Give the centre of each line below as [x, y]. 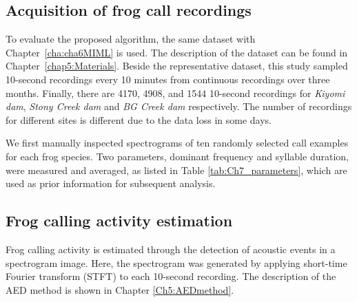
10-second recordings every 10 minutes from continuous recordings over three [168, 79]
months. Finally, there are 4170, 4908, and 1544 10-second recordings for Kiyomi [175, 93]
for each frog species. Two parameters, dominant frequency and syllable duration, [177, 156]
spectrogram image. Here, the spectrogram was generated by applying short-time [176, 262]
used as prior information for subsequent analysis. [111, 183]
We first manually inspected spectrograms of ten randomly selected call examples [177, 143]
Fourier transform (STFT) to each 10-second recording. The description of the [171, 276]
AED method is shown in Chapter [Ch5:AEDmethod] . [120, 289]
